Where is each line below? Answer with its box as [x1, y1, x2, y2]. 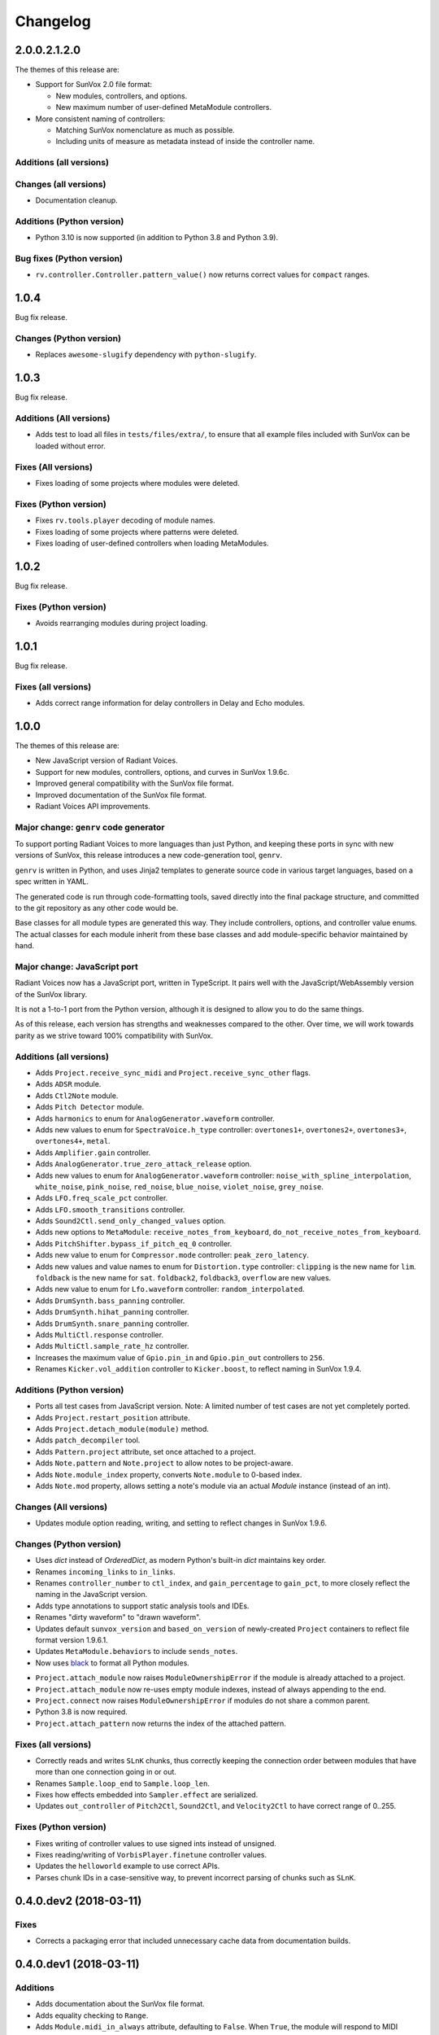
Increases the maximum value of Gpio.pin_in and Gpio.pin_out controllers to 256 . [35, 1352, 325, 1363]
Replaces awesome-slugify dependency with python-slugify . [35, 350, 257, 360]
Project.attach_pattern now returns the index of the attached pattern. [35, 1718, 286, 1728]
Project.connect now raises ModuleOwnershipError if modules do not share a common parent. [35, 1696, 370, 1705]
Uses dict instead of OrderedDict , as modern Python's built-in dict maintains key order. [35, 1556, 327, 1565]
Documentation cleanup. [35, 195, 118, 205]
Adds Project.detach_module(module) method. [35, 1424, 209, 1434]
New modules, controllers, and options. [55, 90, 188, 101]
